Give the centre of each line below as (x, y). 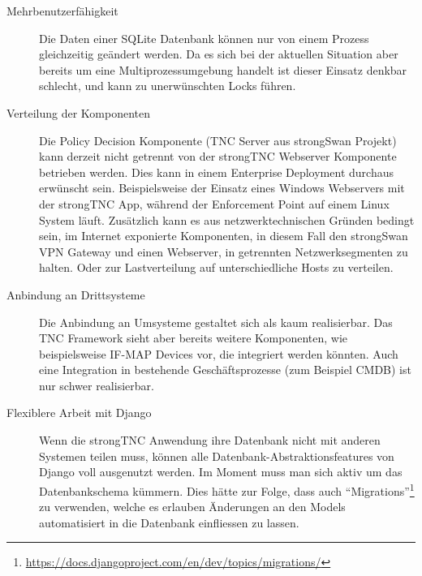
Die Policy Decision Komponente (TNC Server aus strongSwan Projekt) (218, 140)
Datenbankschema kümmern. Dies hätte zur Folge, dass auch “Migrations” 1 (227, 489)
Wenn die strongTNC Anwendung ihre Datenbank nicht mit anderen (210, 440)
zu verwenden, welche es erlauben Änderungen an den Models (192, 507)
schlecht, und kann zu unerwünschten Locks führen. (168, 86)
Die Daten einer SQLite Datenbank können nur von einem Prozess (204, 38)
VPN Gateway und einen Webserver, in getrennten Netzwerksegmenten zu (224, 251)
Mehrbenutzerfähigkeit (62, 11)
